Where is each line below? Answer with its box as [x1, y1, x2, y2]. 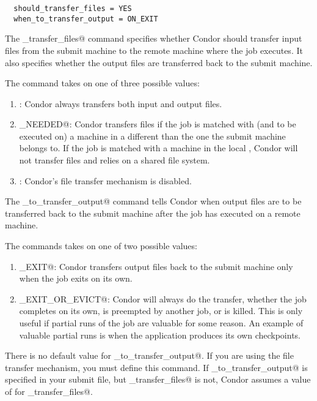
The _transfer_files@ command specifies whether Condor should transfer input [5, 32, 302, 45]
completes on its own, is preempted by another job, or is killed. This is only [19, 304, 303, 317]
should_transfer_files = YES [13, 4, 132, 13]
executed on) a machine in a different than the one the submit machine [19, 129, 286, 142]
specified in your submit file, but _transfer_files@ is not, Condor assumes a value [5, 373, 311, 386]
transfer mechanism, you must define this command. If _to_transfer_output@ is [5, 361, 308, 373]
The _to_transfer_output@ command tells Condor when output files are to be [5, 195, 302, 208]
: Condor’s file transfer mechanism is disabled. [19, 174, 192, 187]
